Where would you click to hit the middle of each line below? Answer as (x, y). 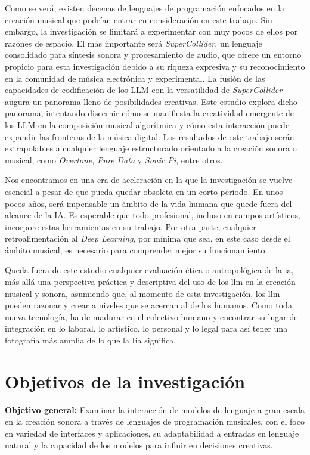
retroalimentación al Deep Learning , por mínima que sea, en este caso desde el (148, 238)
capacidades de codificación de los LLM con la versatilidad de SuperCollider (144, 90)
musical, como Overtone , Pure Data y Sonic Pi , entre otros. (114, 160)
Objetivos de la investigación (125, 381)
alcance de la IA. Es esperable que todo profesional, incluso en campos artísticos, (153, 215)
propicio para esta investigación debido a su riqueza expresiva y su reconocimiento (155, 66)
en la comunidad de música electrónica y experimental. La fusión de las (135, 78)
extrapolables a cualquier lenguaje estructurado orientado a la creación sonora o (151, 148)
